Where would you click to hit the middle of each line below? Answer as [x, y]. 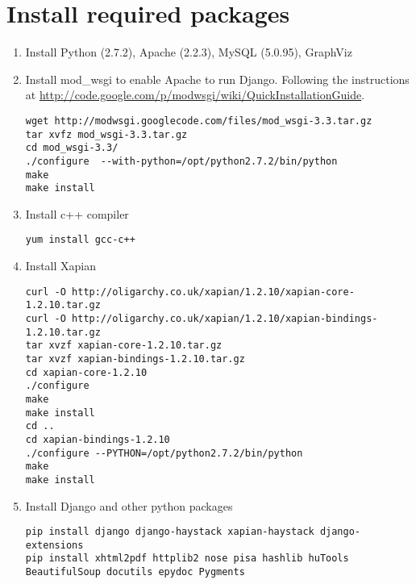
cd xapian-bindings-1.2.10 [98, 439]
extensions [54, 545]
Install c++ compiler [77, 213]
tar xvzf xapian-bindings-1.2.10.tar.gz [135, 359]
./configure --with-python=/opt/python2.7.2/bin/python [181, 161]
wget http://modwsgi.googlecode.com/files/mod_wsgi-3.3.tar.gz [199, 121]
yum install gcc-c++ [80, 240]
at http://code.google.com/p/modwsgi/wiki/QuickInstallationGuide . [195, 95]
